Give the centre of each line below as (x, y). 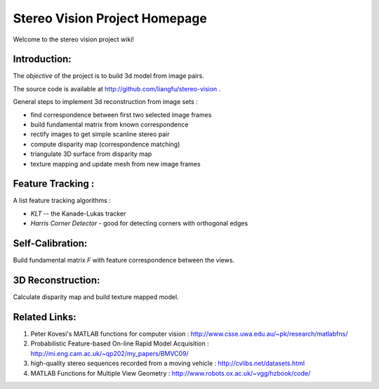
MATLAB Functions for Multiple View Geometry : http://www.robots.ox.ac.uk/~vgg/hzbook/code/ (171, 373)
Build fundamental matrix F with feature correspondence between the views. (124, 261)
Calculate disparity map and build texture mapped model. (96, 297)
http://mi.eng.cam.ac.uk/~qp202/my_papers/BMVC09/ (109, 353)
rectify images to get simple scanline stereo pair (100, 134)
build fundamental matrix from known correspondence (109, 125)
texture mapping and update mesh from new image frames (115, 164)
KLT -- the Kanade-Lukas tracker (78, 213)
